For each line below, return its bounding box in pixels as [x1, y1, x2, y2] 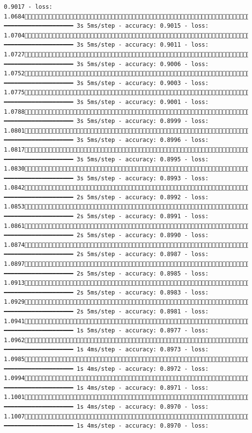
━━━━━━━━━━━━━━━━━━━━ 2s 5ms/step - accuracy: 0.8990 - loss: [4, 232, 209, 239]
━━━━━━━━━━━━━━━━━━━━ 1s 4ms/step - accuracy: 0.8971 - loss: [4, 384, 209, 391]
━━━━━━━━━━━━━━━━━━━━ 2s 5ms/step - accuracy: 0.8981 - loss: [4, 308, 209, 315]
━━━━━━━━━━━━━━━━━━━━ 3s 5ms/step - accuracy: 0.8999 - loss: [4, 118, 209, 125]
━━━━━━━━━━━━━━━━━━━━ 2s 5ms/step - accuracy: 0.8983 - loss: [4, 289, 209, 296]
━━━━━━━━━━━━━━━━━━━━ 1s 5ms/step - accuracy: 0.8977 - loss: [4, 327, 209, 334]
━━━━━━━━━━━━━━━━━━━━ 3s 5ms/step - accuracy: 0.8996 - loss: [4, 137, 209, 144]
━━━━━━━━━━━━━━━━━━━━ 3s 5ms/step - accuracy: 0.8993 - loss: [4, 174, 209, 182]
